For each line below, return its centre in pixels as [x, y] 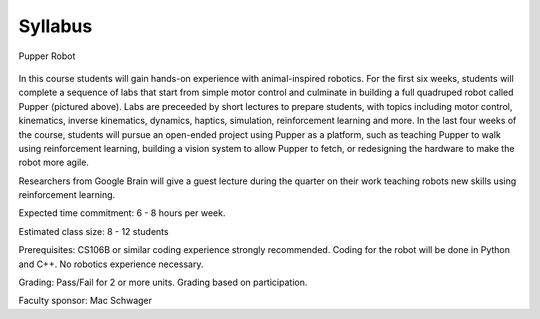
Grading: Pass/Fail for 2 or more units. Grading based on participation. [163, 282]
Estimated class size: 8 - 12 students [93, 231]
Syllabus [55, 26]
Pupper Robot [47, 56]
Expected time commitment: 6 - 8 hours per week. [122, 213]
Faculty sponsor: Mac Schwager [85, 301]
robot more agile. [54, 162]
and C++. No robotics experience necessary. [111, 264]
